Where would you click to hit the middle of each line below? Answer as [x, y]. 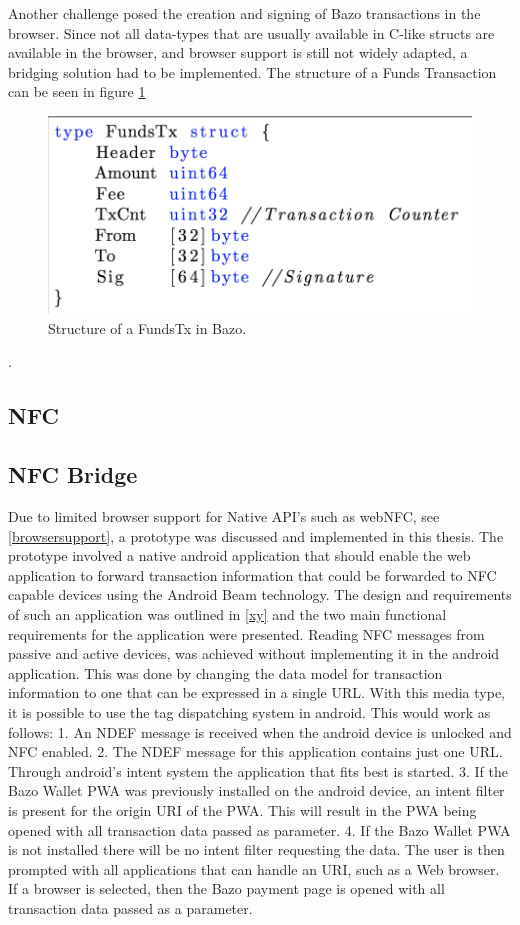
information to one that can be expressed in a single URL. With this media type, [256, 692]
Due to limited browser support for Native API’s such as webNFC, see [224, 516]
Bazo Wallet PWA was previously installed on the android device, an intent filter [256, 790]
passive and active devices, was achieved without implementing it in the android [254, 653]
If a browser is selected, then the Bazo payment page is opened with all [226, 888]
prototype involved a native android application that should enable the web [239, 555]
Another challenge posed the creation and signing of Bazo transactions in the [244, 13]
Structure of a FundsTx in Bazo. [147, 327]
